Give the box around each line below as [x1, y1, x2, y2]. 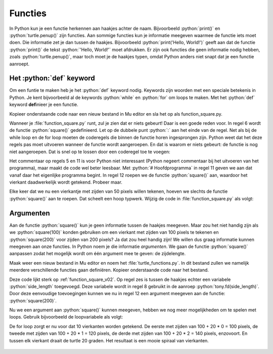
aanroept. [9, 61, 30, 67]
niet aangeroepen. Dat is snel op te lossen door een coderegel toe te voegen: [9, 149, 170, 155]
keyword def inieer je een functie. [9, 101, 78, 108]
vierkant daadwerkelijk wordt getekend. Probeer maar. [9, 179, 122, 185]
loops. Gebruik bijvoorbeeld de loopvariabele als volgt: [9, 314, 123, 320]
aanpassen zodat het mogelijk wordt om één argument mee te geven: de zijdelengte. [9, 251, 186, 257]
